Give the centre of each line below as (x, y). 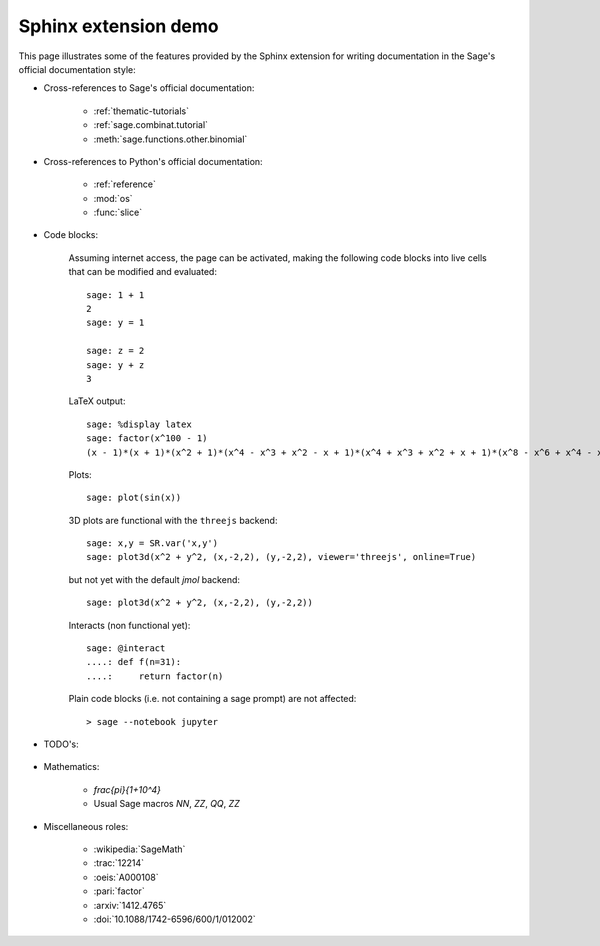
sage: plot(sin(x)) (134, 498)
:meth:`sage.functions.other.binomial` (170, 139)
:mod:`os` (113, 198)
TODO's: (61, 744)
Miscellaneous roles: (86, 826)
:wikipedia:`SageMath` (139, 849)
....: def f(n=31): (134, 662)
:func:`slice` (118, 212)
